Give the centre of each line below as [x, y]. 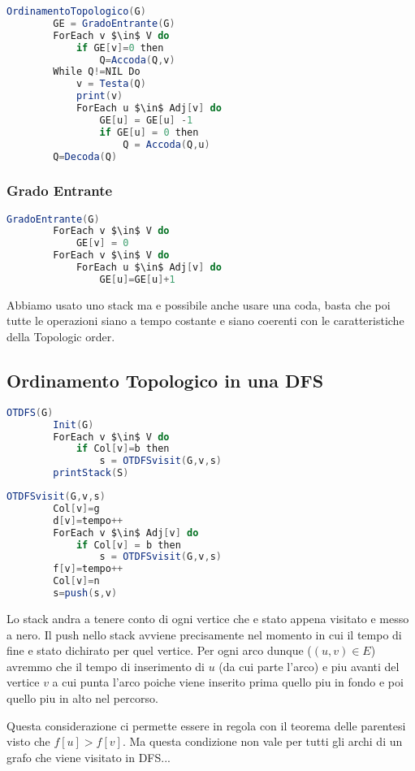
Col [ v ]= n [76, 581]
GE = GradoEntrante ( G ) [114, 23]
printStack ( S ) [91, 473]
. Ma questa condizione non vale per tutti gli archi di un [262, 741]
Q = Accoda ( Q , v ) [137, 60]
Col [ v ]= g [76, 508]
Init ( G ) [73, 424]
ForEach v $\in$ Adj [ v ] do [126, 533]
